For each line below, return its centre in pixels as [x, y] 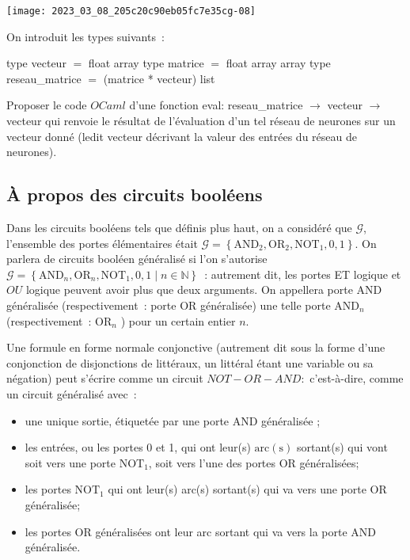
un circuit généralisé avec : [72, 393]
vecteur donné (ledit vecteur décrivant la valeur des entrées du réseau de [182, 136]
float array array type [278, 63]
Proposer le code [47, 105]
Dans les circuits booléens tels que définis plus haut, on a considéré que [179, 228]
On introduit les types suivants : [85, 36]
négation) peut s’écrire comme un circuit [105, 378]
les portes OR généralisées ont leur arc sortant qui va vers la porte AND [201, 531]
